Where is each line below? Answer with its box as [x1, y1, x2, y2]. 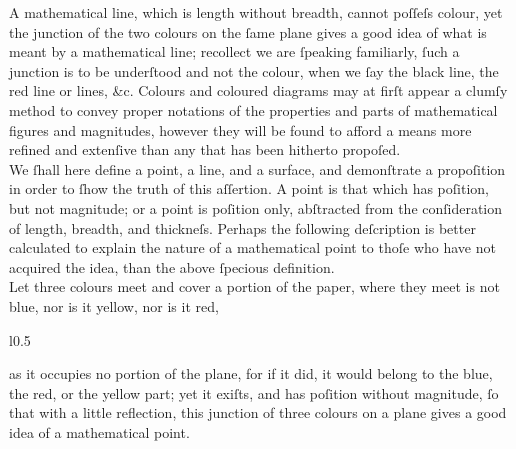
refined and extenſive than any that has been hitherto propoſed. [9, 139, 401, 160]
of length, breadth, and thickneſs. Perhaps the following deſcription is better [9, 217, 476, 238]
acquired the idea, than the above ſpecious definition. [9, 256, 335, 277]
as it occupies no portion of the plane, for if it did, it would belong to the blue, [9, 363, 493, 384]
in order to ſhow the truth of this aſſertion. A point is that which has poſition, [9, 178, 489, 199]
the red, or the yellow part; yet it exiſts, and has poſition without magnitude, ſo [9, 382, 499, 403]
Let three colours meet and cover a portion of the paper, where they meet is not [9, 276, 500, 297]
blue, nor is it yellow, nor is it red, [9, 295, 219, 316]
